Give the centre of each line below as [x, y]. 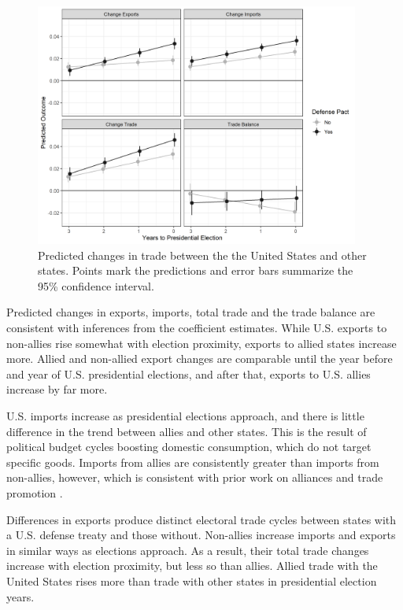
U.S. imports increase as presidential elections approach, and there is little [185, 416]
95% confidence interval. [96, 285]
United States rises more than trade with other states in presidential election [192, 580]
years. [20, 596]
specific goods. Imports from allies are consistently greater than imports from [193, 462]
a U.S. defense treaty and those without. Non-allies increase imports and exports [201, 535]
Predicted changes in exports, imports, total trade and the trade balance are [191, 312]
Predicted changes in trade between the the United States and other [202, 255]
